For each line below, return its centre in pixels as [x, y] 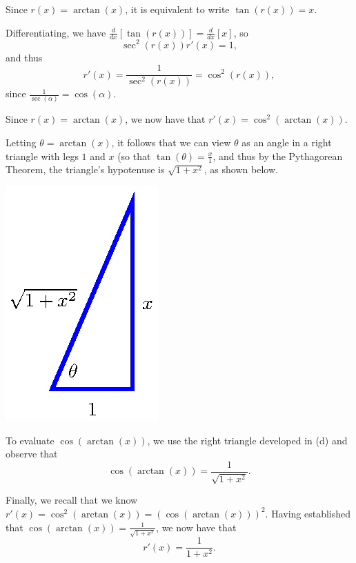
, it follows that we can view [171, 142]
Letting [21, 142]
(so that [134, 156]
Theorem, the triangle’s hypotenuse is [85, 169]
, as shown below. [241, 169]
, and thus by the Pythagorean [278, 156]
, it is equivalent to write [177, 9]
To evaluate [30, 440]
